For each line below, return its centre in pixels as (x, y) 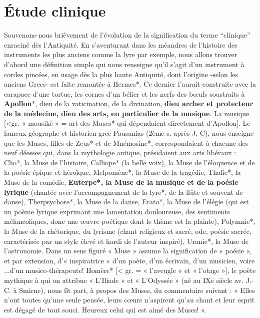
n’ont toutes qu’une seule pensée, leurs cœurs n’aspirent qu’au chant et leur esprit (129, 300)
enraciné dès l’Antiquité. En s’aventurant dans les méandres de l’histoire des (121, 44)
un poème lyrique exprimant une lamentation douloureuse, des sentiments (117, 211)
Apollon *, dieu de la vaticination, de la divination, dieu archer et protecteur (129, 103)
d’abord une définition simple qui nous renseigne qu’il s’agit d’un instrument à (124, 64)
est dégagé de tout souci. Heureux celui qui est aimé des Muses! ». (105, 309)
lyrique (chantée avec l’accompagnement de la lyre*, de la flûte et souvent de (123, 192)
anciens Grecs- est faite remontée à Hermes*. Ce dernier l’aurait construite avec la (130, 84)
